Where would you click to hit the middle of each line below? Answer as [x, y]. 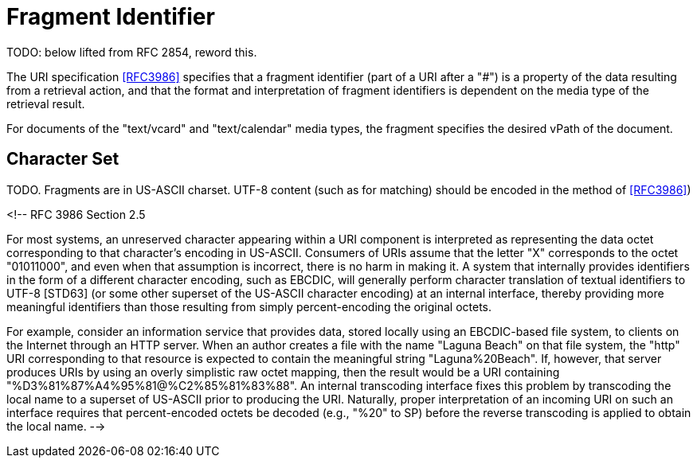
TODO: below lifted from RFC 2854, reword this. [132, 52]
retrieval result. [46, 103]
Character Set [63, 159]
